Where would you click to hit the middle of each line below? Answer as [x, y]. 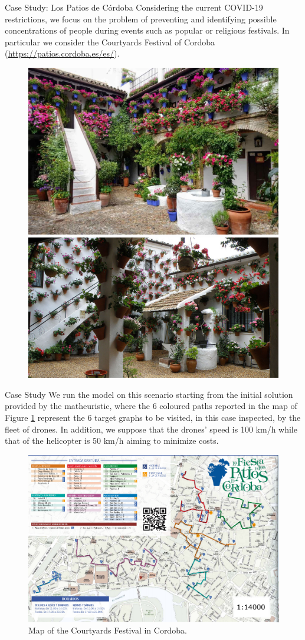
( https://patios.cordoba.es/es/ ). [62, 53]
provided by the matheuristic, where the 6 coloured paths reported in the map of [151, 406]
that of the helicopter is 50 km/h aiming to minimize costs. [112, 441]
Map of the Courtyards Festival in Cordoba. [108, 630]
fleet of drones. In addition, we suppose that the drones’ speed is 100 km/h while [151, 429]
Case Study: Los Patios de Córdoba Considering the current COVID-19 [134, 7]
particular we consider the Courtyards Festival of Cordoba [110, 42]
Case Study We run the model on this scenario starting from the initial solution [149, 394]
